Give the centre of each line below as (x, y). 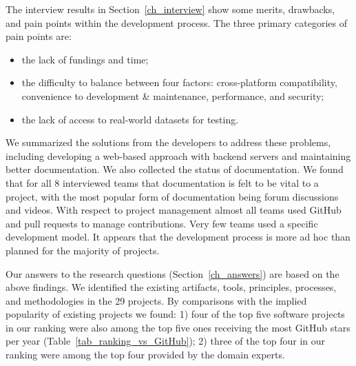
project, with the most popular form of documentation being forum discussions (172, 196)
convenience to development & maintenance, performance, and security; (173, 95)
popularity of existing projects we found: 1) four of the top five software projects (175, 314)
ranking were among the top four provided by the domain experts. (145, 355)
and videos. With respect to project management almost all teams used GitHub (174, 210)
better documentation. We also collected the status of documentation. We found (175, 169)
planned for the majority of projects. (83, 250)
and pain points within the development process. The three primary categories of (176, 22)
